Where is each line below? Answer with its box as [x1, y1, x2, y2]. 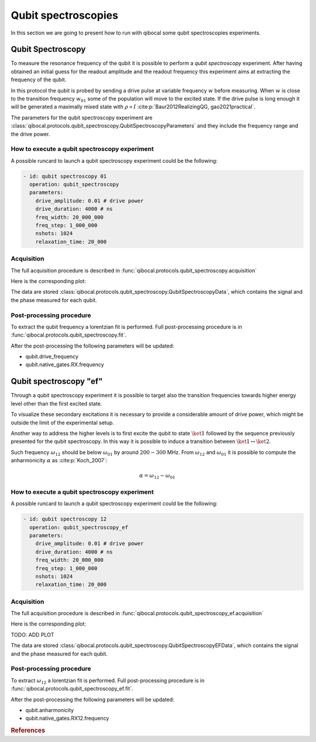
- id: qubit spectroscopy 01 [23, 173, 107, 180]
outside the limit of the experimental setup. [11, 419, 114, 426]
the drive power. [11, 130, 50, 138]
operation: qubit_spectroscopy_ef [29, 524, 129, 531]
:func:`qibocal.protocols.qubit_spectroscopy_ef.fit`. [11, 685, 134, 692]
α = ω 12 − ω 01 [139, 472, 176, 480]
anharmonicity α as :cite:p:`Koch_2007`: [11, 457, 108, 464]
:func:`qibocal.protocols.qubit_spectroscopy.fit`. [11, 331, 127, 339]
